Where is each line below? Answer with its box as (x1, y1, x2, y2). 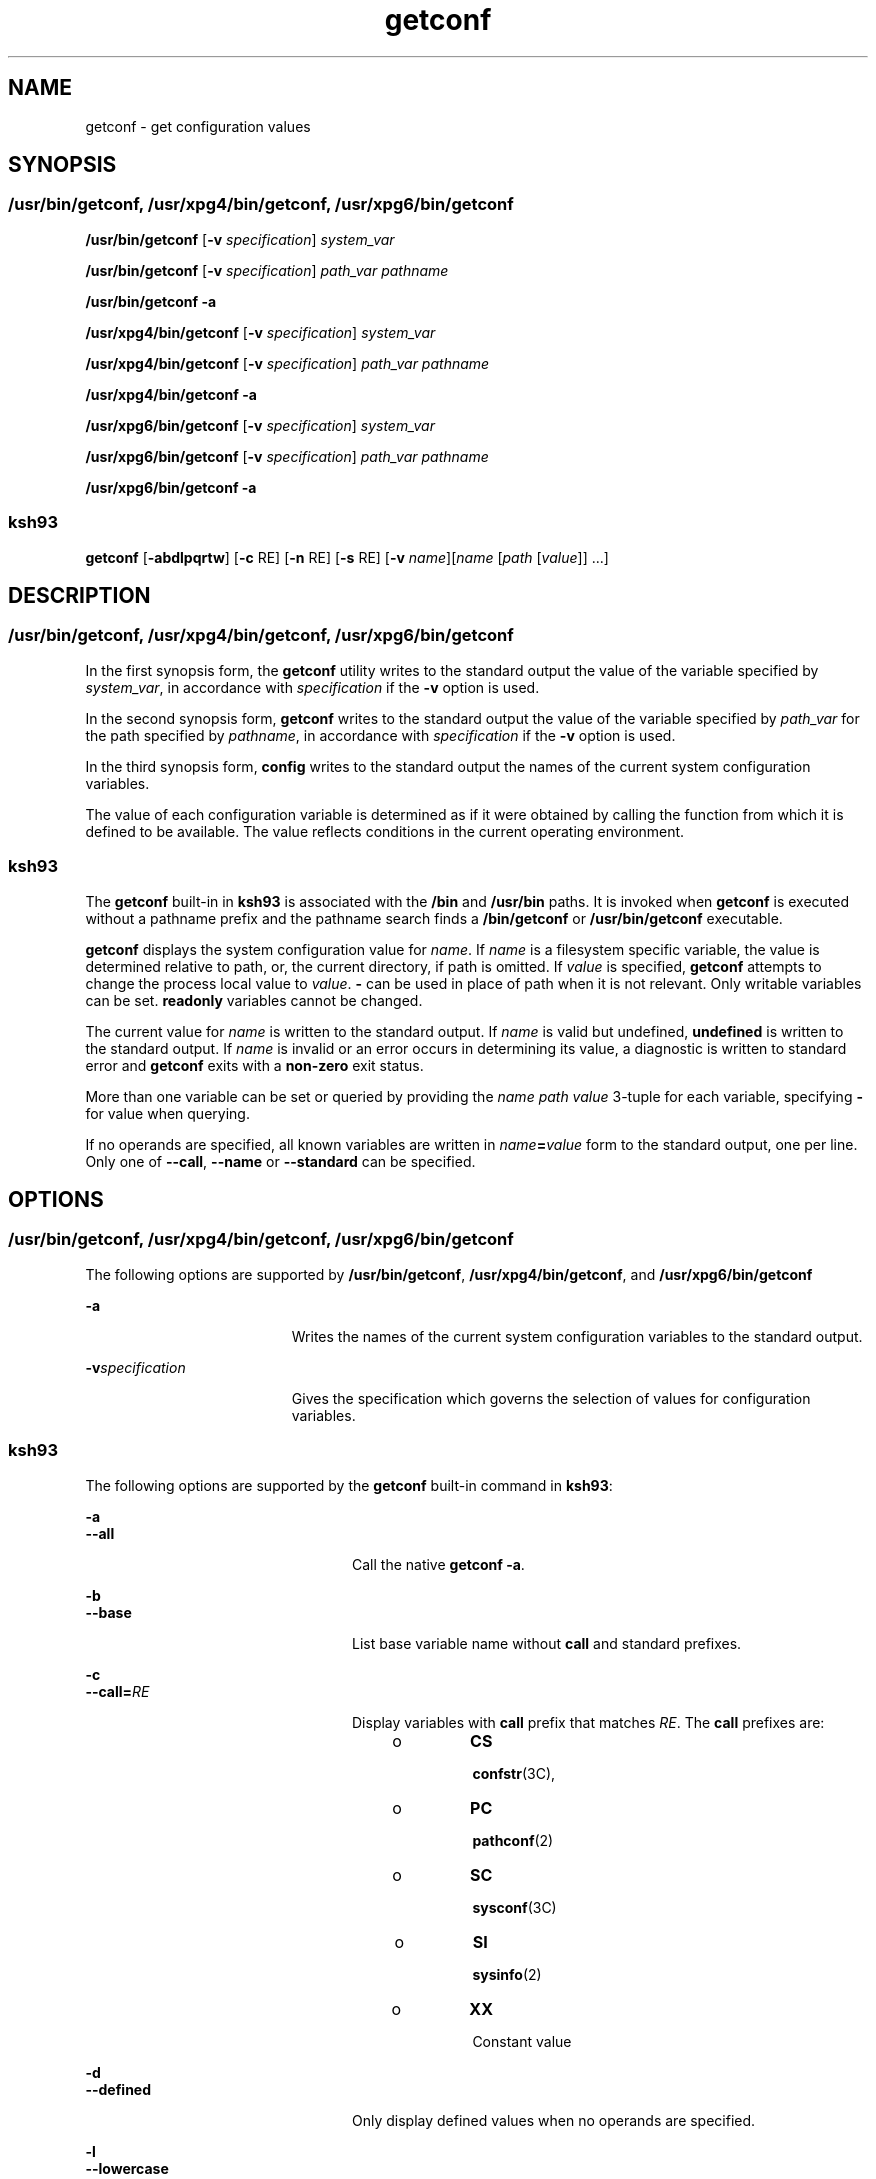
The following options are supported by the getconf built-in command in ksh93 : (85, 1476, 613, 1494)
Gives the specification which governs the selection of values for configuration (291, 1389, 811, 1407)
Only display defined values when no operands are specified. (352, 2111, 756, 2129)
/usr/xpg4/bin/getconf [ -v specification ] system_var (85, 323, 436, 341)
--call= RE (85, 1682, 150, 1700)
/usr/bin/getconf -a (85, 292, 217, 310)
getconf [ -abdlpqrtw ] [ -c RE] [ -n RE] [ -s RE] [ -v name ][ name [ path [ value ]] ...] (85, 548, 609, 566)
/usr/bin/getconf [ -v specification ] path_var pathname (85, 261, 449, 279)
